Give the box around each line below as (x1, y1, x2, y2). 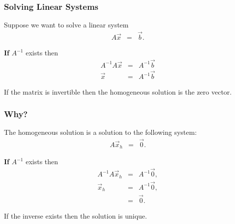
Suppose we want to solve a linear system (4, 20, 129, 30)
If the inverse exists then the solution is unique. (4, 210, 147, 221)
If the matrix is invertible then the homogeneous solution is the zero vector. (4, 87, 232, 97)
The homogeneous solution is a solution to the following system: (4, 126, 197, 137)
